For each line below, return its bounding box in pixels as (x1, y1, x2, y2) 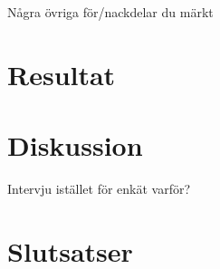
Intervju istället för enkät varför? (7, 179, 191, 198)
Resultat (7, 55, 116, 92)
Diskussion (7, 127, 143, 164)
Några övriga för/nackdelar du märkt (7, 3, 214, 21)
